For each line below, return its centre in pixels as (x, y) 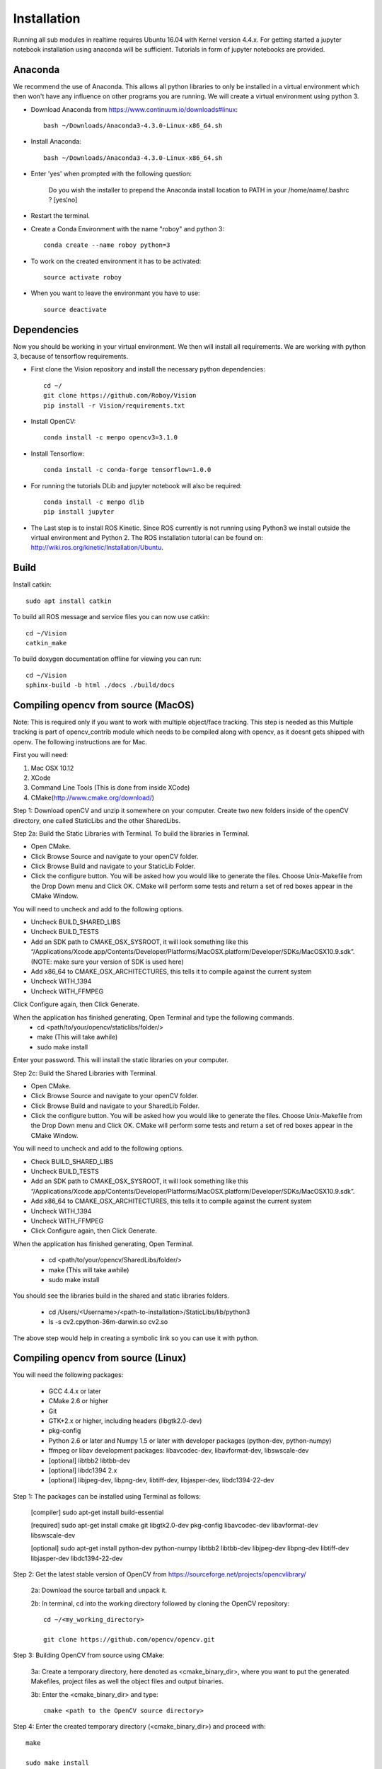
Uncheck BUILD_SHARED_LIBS (76, 922)
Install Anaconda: (56, 142)
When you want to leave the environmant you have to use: (116, 293)
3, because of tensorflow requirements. (71, 356)
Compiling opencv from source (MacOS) (104, 705)
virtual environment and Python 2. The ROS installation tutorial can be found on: (147, 538)
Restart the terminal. (60, 216)
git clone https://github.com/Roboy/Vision (120, 396)
